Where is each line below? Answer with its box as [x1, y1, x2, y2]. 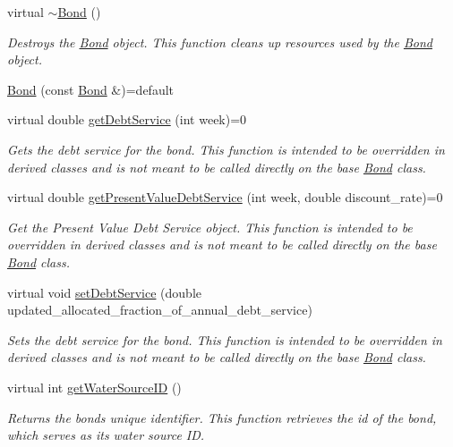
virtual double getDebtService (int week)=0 [7, 110, 247, 129]
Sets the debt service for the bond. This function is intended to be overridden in [7, 330, 442, 349]
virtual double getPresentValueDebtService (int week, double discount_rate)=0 [7, 188, 443, 207]
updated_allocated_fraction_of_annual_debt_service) [7, 300, 312, 319]
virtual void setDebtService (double [7, 283, 202, 301]
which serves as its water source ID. [7, 426, 205, 444]
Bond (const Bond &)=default [7, 80, 175, 98]
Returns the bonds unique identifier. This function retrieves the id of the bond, [7, 408, 437, 426]
